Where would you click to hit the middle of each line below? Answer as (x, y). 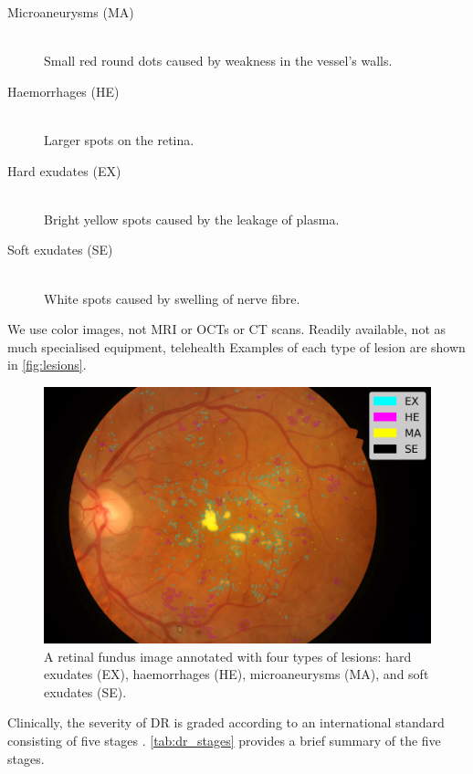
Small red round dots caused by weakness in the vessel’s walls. (218, 61)
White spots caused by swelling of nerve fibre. (172, 298)
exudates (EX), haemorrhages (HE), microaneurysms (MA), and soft (236, 674)
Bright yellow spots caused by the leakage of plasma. (192, 219)
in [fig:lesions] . (47, 365)
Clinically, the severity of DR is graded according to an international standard (226, 722)
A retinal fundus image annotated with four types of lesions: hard (228, 656)
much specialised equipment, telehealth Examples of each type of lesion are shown (236, 346)
